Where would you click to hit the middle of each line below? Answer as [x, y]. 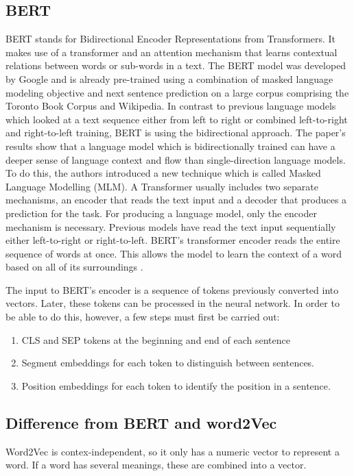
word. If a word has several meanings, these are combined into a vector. [156, 465]
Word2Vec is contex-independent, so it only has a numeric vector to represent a [173, 451]
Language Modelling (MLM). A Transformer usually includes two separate [162, 186]
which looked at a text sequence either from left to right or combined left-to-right [177, 119]
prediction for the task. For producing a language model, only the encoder [161, 213]
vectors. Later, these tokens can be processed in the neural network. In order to [173, 303]
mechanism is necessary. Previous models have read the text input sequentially [171, 226]
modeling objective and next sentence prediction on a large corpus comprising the [177, 92]
